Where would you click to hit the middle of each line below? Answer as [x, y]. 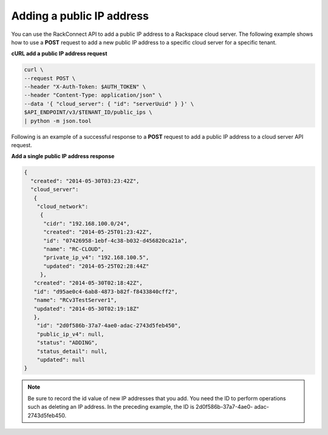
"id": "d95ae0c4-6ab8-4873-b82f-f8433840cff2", [106, 291]
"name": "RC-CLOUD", [74, 249]
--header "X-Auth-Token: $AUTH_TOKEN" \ [85, 87]
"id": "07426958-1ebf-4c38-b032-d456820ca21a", [115, 241]
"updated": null [61, 360]
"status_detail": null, [72, 351]
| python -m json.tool [58, 121]
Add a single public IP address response [63, 156]
